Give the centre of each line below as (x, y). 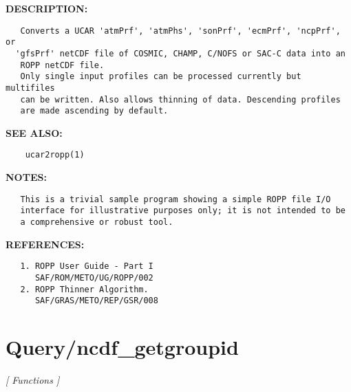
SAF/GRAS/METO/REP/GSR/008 (96, 301)
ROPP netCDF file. (62, 65)
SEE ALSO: (34, 132)
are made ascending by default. (94, 111)
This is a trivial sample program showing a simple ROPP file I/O (175, 199)
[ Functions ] (33, 380)
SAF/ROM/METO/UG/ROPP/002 (94, 277)
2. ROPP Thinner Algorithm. (84, 289)
